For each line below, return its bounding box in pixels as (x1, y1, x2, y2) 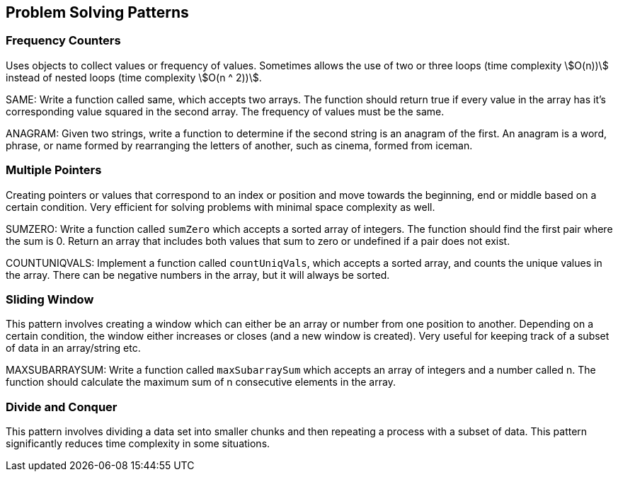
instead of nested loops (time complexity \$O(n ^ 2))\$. (6, 71, 262, 84)
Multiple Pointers (6, 163, 102, 178)
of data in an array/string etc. (6, 342, 141, 355)
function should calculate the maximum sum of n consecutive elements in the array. (6, 376, 396, 389)
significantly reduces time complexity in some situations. (6, 437, 270, 450)
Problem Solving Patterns (6, 4, 189, 21)
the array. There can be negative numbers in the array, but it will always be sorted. (6, 268, 390, 281)
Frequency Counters (6, 33, 121, 48)
